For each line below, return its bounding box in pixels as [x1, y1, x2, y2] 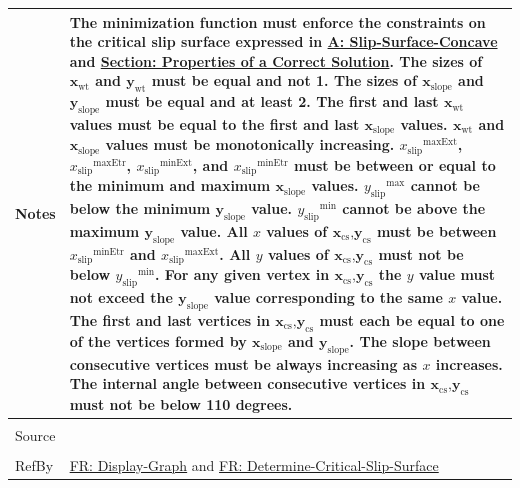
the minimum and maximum [69, 175, 271, 196]
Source [15, 425, 56, 446]
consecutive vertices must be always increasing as [69, 353, 418, 374]
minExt [159, 157, 192, 168]
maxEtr [93, 157, 126, 168]
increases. [435, 353, 503, 374]
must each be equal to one [319, 310, 505, 331]
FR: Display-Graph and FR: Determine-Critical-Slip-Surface [69, 455, 439, 476]
